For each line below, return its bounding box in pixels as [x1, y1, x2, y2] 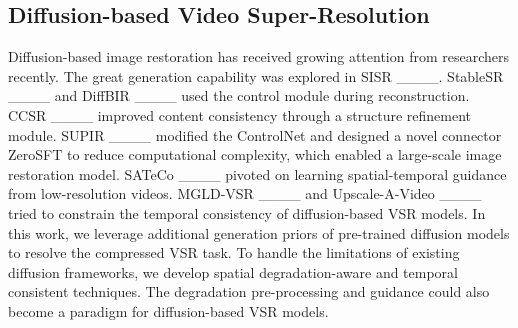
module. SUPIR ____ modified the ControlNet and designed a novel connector [8, 124, 502, 145]
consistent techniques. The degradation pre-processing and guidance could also [8, 281, 490, 302]
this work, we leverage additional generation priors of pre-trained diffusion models [8, 222, 510, 243]
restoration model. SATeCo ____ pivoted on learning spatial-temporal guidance [8, 163, 507, 184]
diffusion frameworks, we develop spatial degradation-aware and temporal [8, 261, 458, 282]
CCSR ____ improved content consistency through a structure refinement [8, 104, 471, 125]
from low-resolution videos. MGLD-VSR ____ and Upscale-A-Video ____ [8, 183, 482, 204]
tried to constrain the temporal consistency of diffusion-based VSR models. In [8, 202, 486, 223]
